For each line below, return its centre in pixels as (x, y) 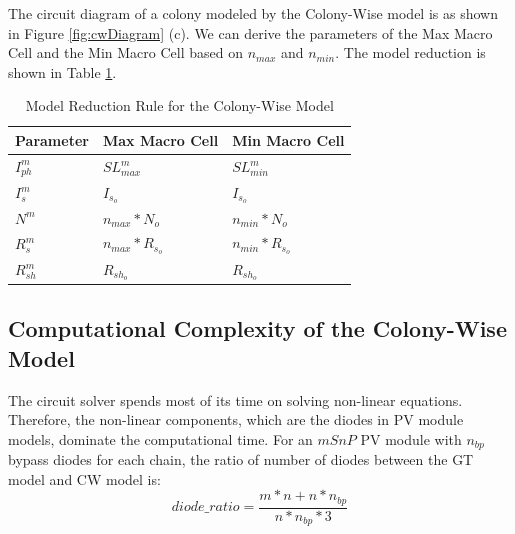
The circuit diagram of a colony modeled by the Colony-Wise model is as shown (253, 13)
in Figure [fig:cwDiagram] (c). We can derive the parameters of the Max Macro (250, 32)
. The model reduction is (410, 52)
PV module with (411, 438)
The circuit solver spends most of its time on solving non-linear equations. (235, 399)
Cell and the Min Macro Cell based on (126, 52)
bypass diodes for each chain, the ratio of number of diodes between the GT (241, 459)
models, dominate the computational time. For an (160, 438)
